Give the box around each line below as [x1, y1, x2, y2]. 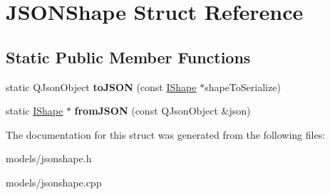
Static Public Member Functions [6, 46, 251, 68]
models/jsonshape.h [6, 151, 92, 166]
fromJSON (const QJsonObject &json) [74, 103, 251, 118]
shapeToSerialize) [205, 79, 281, 94]
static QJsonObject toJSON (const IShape [6, 79, 197, 94]
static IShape [6, 103, 63, 118]
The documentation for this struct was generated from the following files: [6, 127, 326, 142]
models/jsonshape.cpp [6, 174, 102, 189]
